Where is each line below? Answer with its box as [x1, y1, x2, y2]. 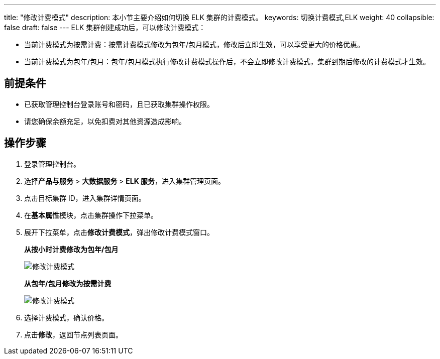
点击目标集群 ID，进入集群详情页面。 [24, 193, 146, 202]
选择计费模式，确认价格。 [24, 313, 108, 322]
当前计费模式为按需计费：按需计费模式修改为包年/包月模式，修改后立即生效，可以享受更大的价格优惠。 [24, 40, 365, 49]
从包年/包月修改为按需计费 [24, 279, 112, 288]
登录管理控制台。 [24, 159, 80, 168]
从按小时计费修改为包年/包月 [24, 245, 119, 254]
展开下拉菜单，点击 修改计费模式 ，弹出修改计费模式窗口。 [24, 227, 214, 236]
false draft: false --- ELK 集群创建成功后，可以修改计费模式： [4, 23, 206, 32]
